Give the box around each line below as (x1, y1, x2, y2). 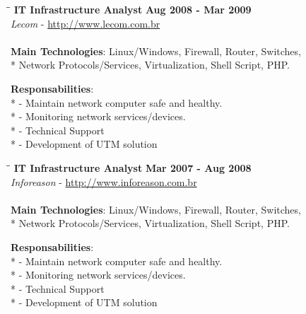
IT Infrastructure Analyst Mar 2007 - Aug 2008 (13, 160, 252, 175)
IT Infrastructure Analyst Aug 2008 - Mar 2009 (13, 2, 252, 16)
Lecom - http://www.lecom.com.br (11, 16, 160, 30)
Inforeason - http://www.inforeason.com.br (11, 174, 197, 189)
